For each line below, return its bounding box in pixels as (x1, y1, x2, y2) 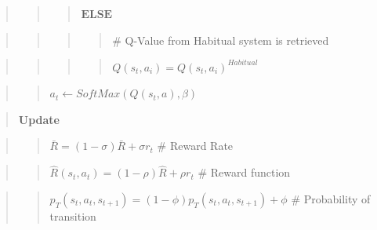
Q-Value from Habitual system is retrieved (125, 31, 329, 48)
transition (49, 207, 96, 224)
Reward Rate (169, 137, 234, 154)
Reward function (210, 164, 291, 181)
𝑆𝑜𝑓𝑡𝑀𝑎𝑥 (76, 89, 121, 100)
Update (18, 111, 60, 127)
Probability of (303, 190, 371, 206)
